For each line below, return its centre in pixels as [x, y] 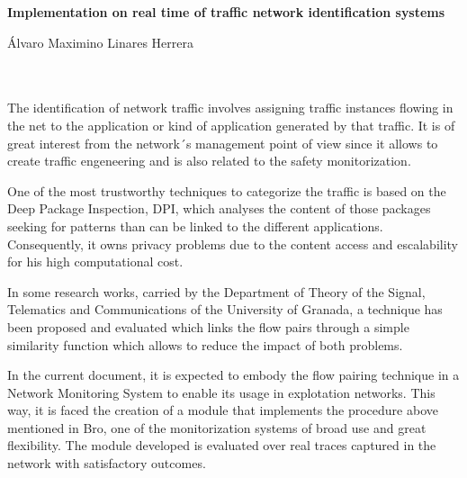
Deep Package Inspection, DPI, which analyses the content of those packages [219, 208]
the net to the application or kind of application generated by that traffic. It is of [231, 125]
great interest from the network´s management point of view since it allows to [223, 143]
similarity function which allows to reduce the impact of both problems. [205, 344]
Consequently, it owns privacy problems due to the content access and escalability [233, 244]
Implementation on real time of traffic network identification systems [226, 12]
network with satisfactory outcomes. [107, 463]
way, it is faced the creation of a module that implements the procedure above [223, 410]
